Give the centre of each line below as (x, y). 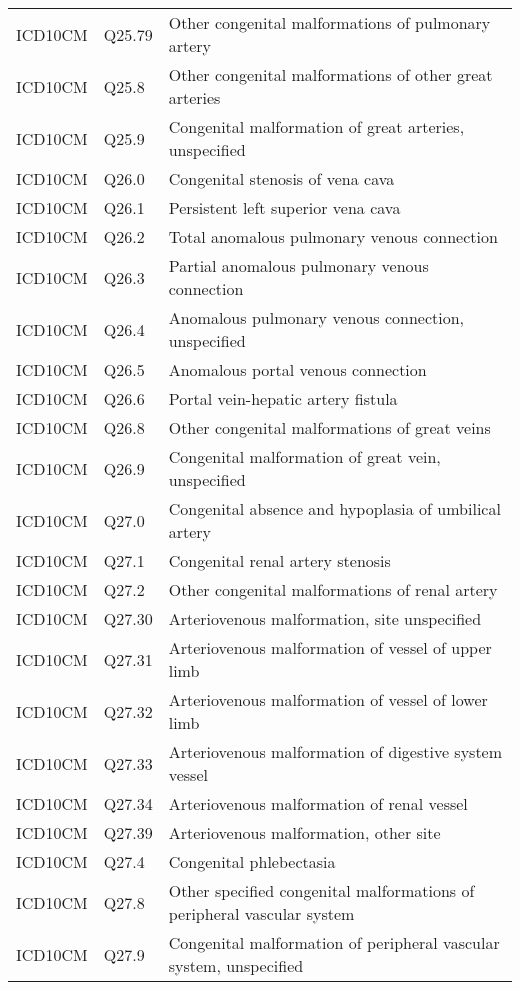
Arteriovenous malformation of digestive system (335, 751)
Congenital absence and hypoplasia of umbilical (334, 508)
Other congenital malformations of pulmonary (329, 22)
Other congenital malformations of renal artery (333, 589)
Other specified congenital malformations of (321, 890)
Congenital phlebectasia (252, 861)
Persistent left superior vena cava (284, 207)
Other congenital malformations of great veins (329, 427)
